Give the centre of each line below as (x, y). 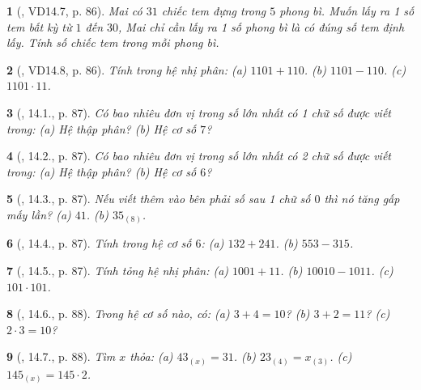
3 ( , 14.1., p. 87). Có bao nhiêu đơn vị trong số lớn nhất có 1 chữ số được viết (199, 112)
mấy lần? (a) (39, 214)
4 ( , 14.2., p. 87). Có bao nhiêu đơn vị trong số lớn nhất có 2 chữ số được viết (199, 156)
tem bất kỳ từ (39, 26)
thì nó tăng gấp (362, 199)
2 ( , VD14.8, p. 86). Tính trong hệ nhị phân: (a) (127, 69)
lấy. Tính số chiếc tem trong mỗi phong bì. (113, 42)
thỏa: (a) (151, 356)
